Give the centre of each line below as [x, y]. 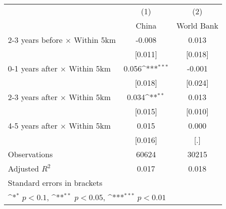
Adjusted [23, 168]
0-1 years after [33, 68]
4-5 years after [33, 125]
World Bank [197, 25]
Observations [30, 154]
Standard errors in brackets [55, 183]
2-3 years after [33, 97]
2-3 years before [35, 40]
